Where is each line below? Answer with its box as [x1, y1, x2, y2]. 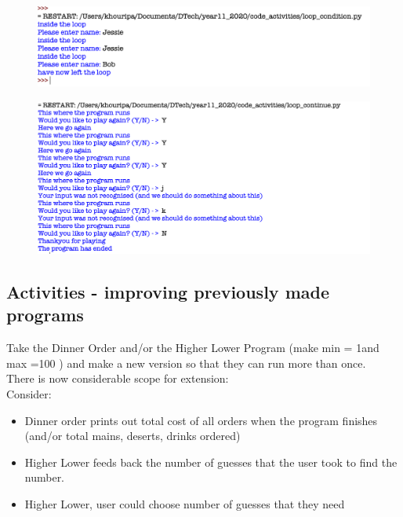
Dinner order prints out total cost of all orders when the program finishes [24, 412, 378, 428]
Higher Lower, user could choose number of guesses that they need [24, 495, 345, 511]
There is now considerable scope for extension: [6, 370, 229, 387]
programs [6, 302, 84, 327]
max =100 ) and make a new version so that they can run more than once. [6, 354, 366, 371]
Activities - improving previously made [6, 280, 329, 304]
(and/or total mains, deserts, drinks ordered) [24, 427, 241, 444]
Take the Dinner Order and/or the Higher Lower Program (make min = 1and [6, 339, 379, 356]
